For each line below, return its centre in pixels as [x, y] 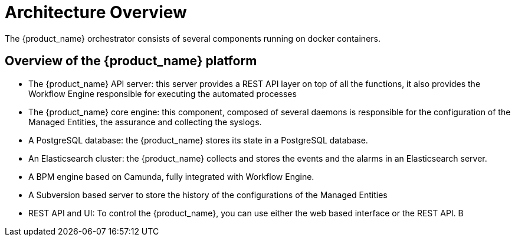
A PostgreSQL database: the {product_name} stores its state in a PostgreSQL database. [198, 140]
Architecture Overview [96, 12]
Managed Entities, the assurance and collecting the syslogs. [145, 122]
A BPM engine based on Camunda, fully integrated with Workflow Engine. [171, 176]
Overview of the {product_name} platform [131, 61]
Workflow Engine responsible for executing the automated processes [163, 93]
